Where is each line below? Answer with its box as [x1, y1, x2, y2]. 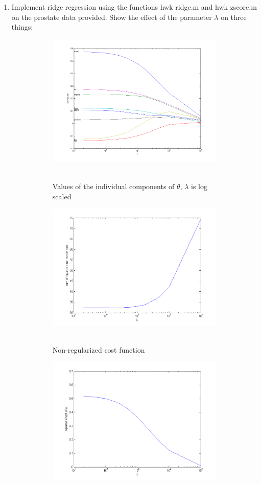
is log [191, 181, 207, 192]
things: [11, 21, 33, 32]
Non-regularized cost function [52, 344, 145, 355]
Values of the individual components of [52, 181, 175, 192]
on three [221, 11, 247, 22]
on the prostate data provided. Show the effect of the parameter [11, 11, 212, 22]
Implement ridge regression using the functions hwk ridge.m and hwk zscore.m [11, 2, 257, 12]
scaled [52, 191, 72, 202]
